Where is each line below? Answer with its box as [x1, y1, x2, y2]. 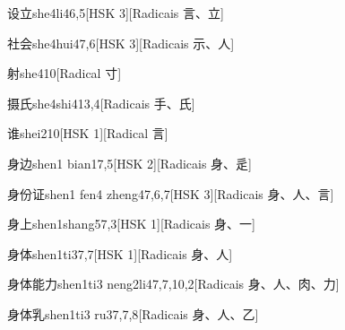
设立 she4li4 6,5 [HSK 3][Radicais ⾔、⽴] [7, 4, 224, 22]
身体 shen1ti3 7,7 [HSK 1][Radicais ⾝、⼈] [7, 244, 233, 263]
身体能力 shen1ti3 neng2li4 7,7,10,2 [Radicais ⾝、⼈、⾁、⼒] [7, 274, 340, 293]
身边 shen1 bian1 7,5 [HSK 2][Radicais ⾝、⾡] [7, 153, 252, 172]
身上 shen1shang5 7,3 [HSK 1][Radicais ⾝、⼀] [7, 214, 255, 233]
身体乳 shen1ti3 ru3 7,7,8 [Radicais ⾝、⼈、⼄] [7, 304, 259, 323]
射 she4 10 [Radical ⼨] [7, 64, 122, 82]
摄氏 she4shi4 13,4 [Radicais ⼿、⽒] [7, 93, 195, 112]
